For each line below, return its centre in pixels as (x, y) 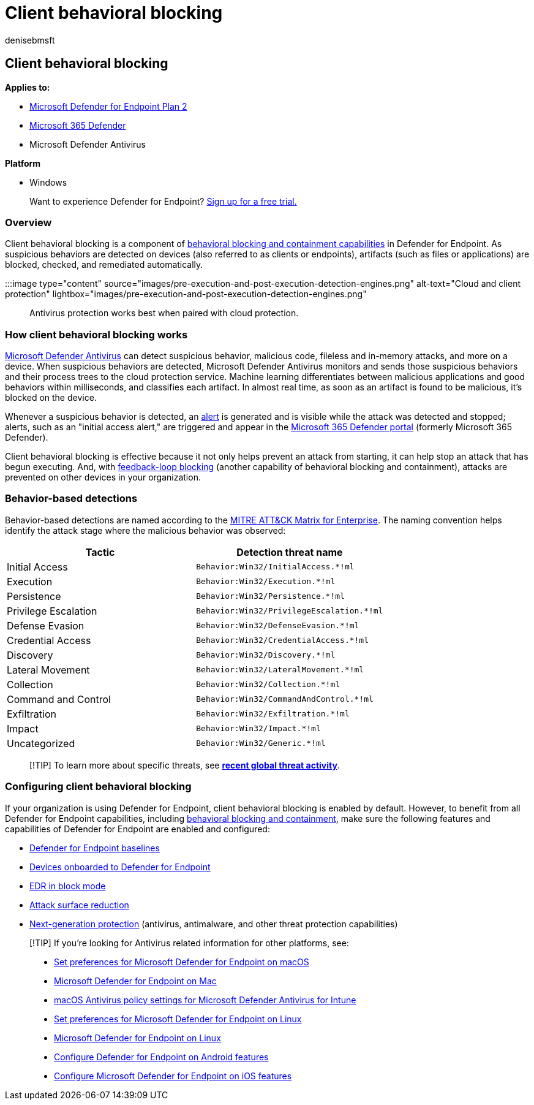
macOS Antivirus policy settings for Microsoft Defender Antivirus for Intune (205, 1000)
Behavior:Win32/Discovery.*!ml (266, 655)
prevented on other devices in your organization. (103, 477)
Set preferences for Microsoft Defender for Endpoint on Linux (178, 1019)
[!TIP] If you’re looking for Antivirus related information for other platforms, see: (189, 943)
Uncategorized (41, 743)
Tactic (100, 552)
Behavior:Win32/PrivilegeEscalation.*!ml (290, 611)
